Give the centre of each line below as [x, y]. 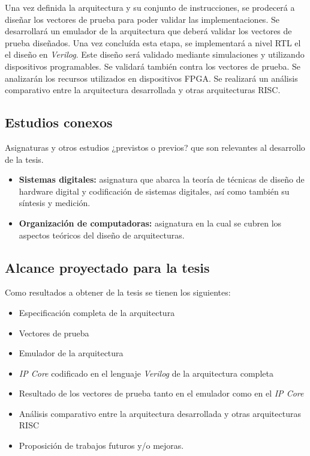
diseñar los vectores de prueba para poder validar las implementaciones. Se [142, 19]
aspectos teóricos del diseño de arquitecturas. [102, 235]
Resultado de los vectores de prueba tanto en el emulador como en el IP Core [161, 393]
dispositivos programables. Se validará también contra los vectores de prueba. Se [153, 66]
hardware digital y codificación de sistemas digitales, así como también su [154, 191]
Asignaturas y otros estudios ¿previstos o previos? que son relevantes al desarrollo [155, 147]
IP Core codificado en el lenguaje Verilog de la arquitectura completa [146, 373]
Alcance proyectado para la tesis [107, 267]
